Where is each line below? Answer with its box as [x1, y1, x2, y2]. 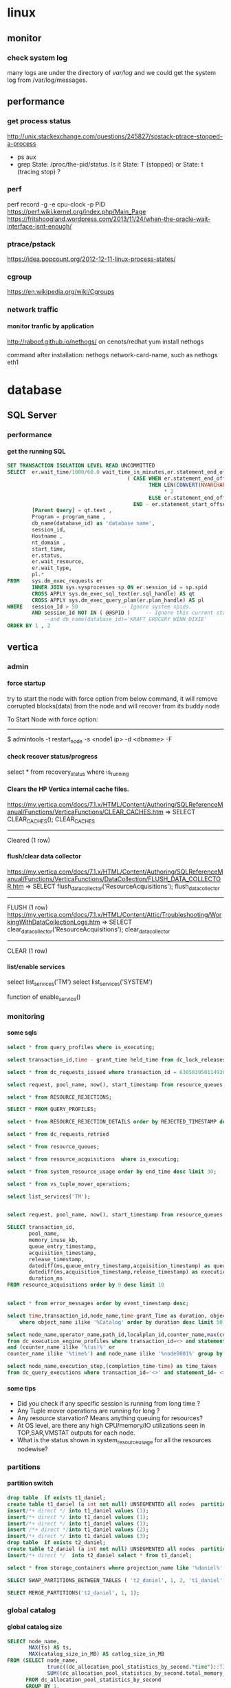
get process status [7, 116, 71, 126]
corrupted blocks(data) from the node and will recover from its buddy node [7, 701, 220, 710]
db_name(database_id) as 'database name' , [32, 520, 155, 527]
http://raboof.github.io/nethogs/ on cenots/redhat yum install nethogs [7, 337, 204, 346]
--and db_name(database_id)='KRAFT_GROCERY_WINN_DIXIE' [43, 616, 208, 623]
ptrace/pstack [7, 239, 56, 249]
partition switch [7, 1479, 54, 1488]
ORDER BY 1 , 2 [7, 622, 51, 629]
